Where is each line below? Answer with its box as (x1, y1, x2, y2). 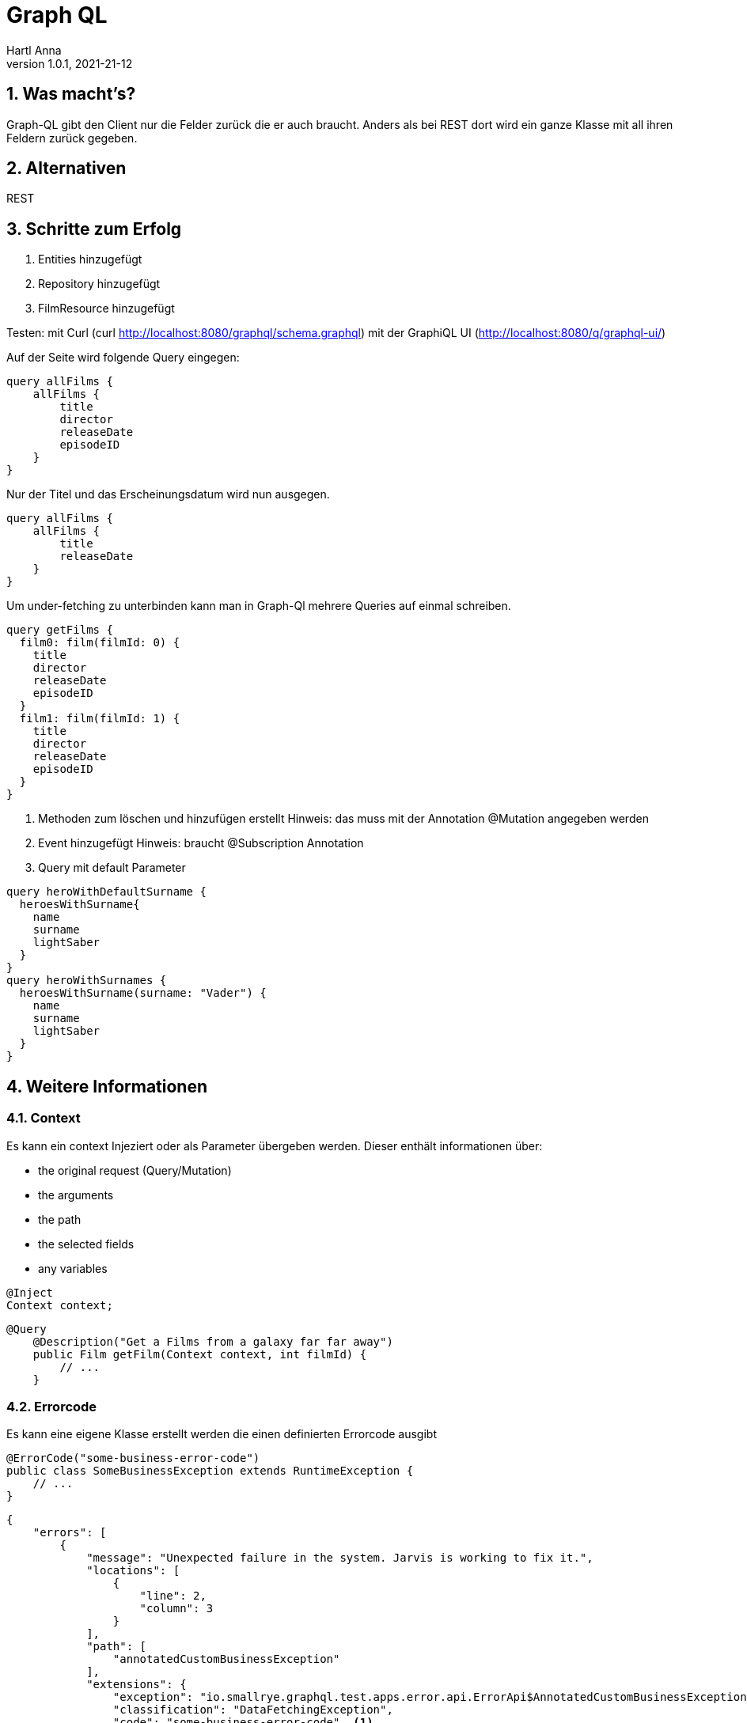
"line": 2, (139, 1589, 207, 1603)
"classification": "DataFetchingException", (112, 1703, 393, 1717)
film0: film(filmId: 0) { (19, 636, 180, 649)
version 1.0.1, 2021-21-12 (6, 56, 133, 70)
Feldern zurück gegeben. (6, 131, 138, 145)
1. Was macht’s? (6, 84, 136, 104)
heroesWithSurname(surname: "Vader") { (19, 986, 267, 1000)
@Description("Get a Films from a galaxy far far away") (32, 1335, 393, 1348)
